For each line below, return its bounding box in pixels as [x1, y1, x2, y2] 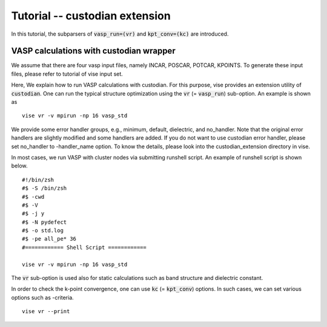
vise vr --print [22, 308, 70, 315]
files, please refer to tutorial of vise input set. [11, 70, 124, 77]
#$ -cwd [22, 193, 45, 200]
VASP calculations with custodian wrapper [11, 46, 176, 56]
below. [11, 162, 28, 169]
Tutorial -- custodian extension [11, 9, 171, 22]
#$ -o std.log [22, 227, 64, 234]
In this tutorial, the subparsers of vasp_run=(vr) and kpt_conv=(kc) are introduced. [11, 30, 229, 37]
